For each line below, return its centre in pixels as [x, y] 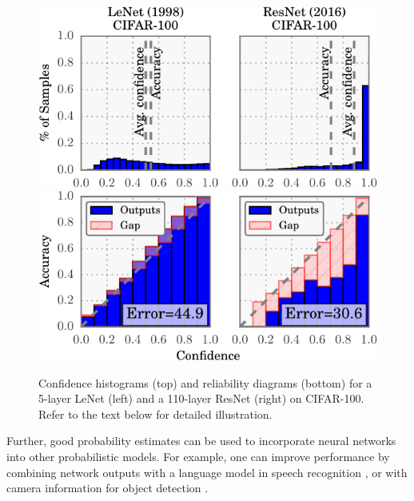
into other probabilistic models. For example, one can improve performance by [198, 457]
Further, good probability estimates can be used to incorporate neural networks [201, 441]
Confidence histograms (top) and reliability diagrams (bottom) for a [205, 382]
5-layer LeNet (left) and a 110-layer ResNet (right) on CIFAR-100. [201, 398]
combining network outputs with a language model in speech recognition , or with [207, 472]
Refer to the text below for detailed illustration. [155, 414]
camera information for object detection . [107, 488]
